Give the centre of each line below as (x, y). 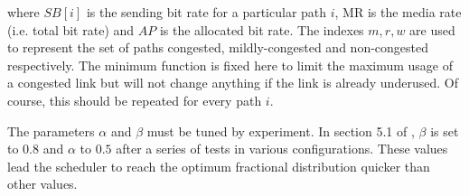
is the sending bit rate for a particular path (206, 12)
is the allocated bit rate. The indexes (262, 29)
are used (432, 29)
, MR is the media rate (398, 12)
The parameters (51, 131)
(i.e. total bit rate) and (71, 29)
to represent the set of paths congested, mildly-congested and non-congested (218, 47)
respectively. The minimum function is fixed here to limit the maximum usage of (230, 65)
